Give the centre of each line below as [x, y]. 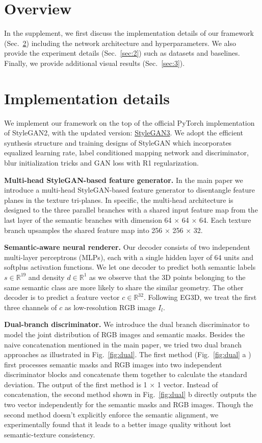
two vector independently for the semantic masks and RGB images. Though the [129, 404]
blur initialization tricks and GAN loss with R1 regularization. [101, 162]
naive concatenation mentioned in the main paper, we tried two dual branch [123, 344]
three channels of [31, 307]
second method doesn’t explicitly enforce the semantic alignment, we [111, 414]
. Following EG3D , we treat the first [200, 297]
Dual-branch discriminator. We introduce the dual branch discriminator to [127, 324]
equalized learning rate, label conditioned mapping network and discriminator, [126, 153]
